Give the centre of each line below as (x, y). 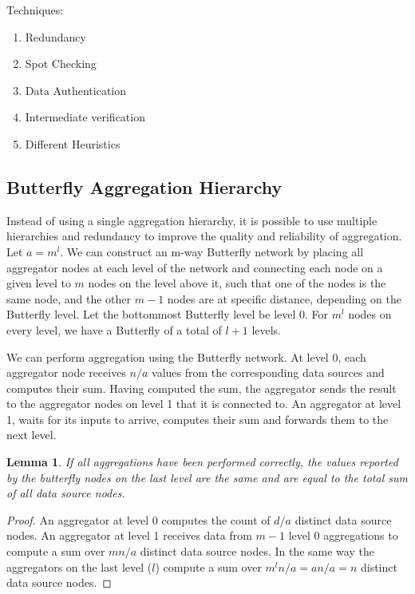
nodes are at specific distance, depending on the (284, 298)
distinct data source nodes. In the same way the (257, 551)
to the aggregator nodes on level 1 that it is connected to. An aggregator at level (204, 404)
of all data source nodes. (66, 493)
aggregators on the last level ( (79, 566)
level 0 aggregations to (343, 535)
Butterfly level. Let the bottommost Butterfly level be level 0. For (168, 314)
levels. (267, 329)
